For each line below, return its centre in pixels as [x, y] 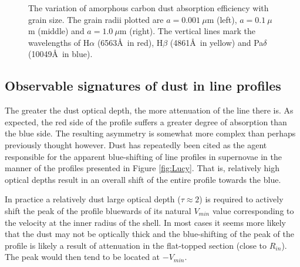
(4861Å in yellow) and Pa [217, 42]
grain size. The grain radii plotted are [96, 19]
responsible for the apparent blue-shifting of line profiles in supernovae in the [143, 156]
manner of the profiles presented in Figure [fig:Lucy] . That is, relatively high [142, 168]
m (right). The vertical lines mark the [188, 31]
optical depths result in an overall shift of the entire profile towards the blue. [143, 179]
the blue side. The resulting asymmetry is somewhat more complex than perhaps [150, 133]
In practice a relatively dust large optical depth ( [93, 199]
